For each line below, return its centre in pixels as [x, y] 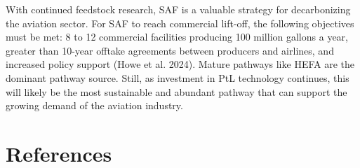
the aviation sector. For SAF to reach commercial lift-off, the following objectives [180, 23]
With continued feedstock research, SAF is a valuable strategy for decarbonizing [178, 9]
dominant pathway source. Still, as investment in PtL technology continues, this [178, 77]
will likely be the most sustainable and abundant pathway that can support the [176, 91]
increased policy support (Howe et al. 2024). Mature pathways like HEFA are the [180, 64]
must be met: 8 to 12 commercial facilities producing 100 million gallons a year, [177, 37]
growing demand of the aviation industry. [94, 105]
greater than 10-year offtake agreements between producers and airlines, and [170, 50]
